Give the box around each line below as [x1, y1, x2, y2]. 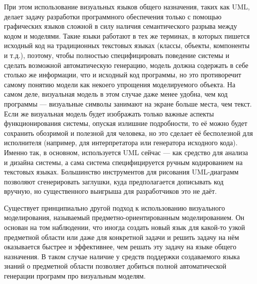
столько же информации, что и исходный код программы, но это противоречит [4, 69, 242, 80]
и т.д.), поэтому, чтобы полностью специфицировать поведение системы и [4, 50, 229, 60]
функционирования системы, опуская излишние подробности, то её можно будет [4, 118, 248, 128]
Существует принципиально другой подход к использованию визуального [4, 202, 225, 213]
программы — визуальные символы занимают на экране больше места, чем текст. [4, 98, 252, 109]
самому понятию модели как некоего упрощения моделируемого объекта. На [4, 79, 236, 89]
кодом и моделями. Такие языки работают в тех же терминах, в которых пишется [4, 30, 250, 41]
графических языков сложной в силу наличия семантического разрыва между [4, 21, 237, 31]
